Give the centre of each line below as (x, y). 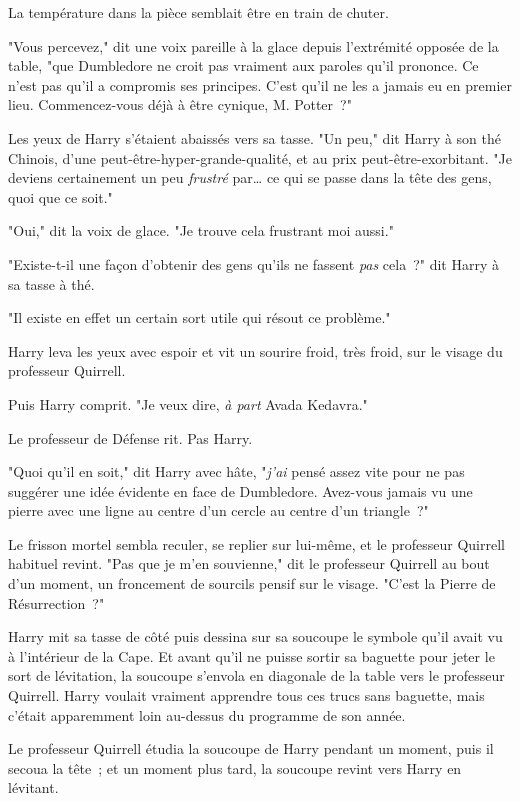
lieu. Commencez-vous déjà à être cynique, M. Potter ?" (180, 104)
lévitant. (33, 787)
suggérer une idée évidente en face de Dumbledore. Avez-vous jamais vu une (240, 490)
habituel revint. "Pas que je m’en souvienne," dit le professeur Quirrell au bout (249, 563)
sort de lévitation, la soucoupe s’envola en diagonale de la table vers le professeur (256, 675)
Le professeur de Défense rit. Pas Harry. (130, 437)
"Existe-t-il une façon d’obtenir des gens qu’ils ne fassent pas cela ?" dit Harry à (254, 263)
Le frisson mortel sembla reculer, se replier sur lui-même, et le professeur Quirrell (256, 543)
